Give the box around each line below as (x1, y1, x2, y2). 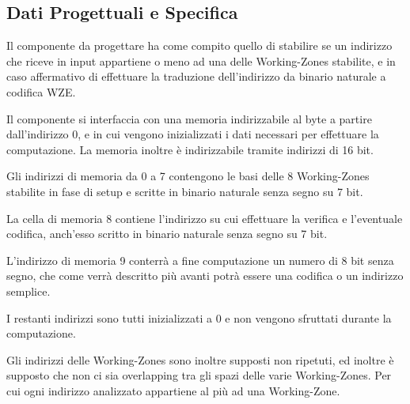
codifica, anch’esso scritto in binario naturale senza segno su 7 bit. (6, 225, 328, 242)
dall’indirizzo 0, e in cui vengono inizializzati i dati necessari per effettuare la (6, 126, 379, 142)
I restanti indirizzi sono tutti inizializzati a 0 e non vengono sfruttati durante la (6, 309, 392, 326)
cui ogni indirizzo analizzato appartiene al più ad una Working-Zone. (6, 382, 340, 398)
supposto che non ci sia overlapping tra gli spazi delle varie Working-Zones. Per (6, 367, 392, 383)
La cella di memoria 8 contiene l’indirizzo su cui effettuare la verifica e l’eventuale (6, 210, 403, 226)
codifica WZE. (6, 83, 76, 100)
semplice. (6, 282, 51, 299)
